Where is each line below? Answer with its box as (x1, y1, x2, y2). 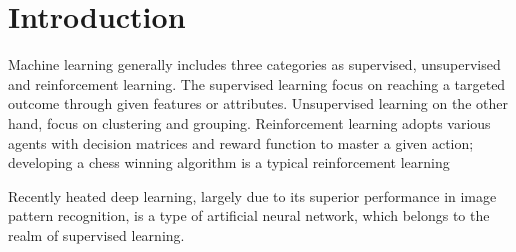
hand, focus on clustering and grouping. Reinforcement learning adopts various (8, 112, 491, 133)
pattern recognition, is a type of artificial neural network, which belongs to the (8, 205, 490, 226)
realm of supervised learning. (8, 224, 185, 245)
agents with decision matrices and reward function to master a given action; (8, 132, 474, 153)
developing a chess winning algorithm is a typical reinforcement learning (8, 152, 450, 173)
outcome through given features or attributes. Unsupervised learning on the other (8, 93, 508, 114)
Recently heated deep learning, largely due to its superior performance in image (8, 185, 497, 206)
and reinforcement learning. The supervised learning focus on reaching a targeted (8, 73, 506, 94)
